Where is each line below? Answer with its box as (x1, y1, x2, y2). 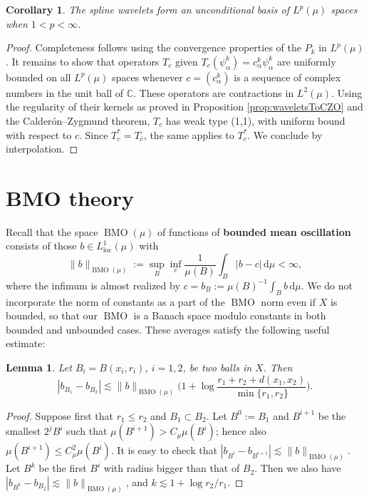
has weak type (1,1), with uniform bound (165, 113, 345, 128)
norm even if (261, 294, 316, 309)
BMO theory (6, 182, 134, 212)
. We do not (301, 277, 353, 292)
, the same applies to (143, 127, 234, 142)
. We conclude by (247, 127, 323, 142)
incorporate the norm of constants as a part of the (6, 294, 225, 309)
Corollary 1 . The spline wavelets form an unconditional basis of (6, 2, 289, 16)
